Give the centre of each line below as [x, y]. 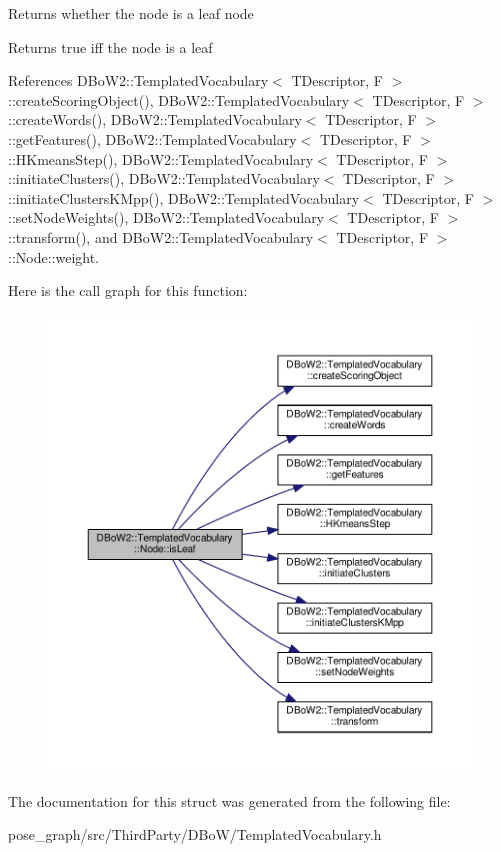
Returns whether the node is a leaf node [131, 13]
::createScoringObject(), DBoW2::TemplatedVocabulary [179, 99]
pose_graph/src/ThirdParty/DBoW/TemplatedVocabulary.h [195, 834]
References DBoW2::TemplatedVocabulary [138, 80]
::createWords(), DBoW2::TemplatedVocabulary [155, 119]
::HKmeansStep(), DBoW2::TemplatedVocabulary [161, 158]
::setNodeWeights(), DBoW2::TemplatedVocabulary [166, 217]
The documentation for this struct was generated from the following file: [229, 800]
